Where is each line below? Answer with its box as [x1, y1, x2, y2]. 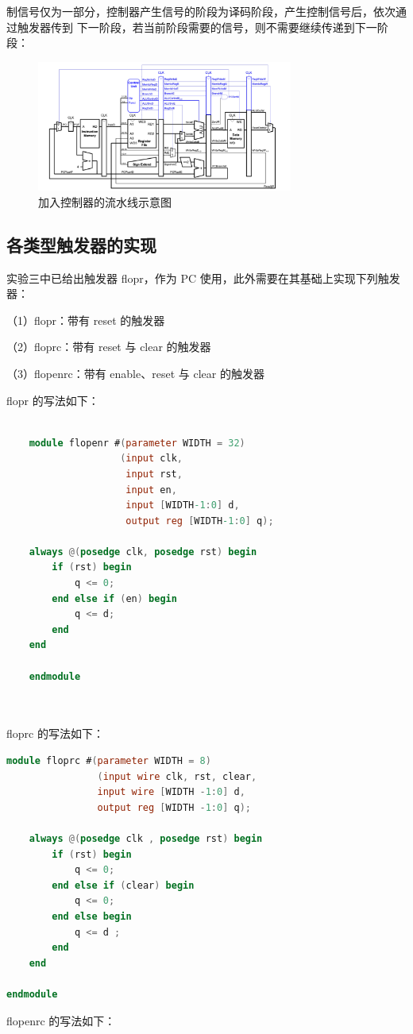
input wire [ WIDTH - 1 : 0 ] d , [97, 786, 245, 798]
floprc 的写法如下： [6, 725, 104, 742]
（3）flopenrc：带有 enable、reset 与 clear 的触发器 [6, 365, 264, 381]
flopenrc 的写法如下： [6, 1012, 116, 1028]
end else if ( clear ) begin [52, 879, 195, 891]
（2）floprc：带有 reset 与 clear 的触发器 [6, 338, 211, 355]
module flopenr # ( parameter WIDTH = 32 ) [29, 437, 245, 449]
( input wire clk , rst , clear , [97, 770, 257, 782]
